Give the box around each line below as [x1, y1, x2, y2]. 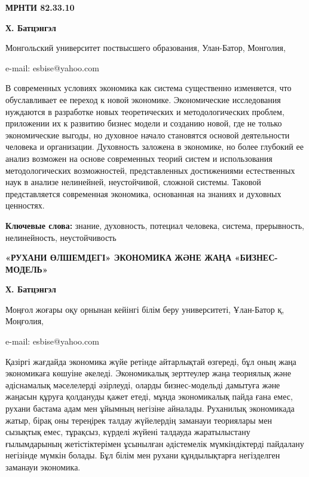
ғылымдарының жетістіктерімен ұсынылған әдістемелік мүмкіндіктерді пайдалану [5, 437, 304, 449]
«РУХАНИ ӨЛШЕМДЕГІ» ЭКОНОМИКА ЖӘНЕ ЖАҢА [5, 251, 232, 264]
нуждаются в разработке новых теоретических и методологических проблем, [5, 105, 284, 117]
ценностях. [5, 199, 45, 212]
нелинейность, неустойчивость [5, 231, 117, 243]
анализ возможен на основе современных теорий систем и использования [5, 152, 273, 164]
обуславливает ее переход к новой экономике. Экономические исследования [5, 93, 281, 105]
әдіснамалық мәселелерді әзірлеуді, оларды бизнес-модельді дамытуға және [5, 378, 280, 391]
